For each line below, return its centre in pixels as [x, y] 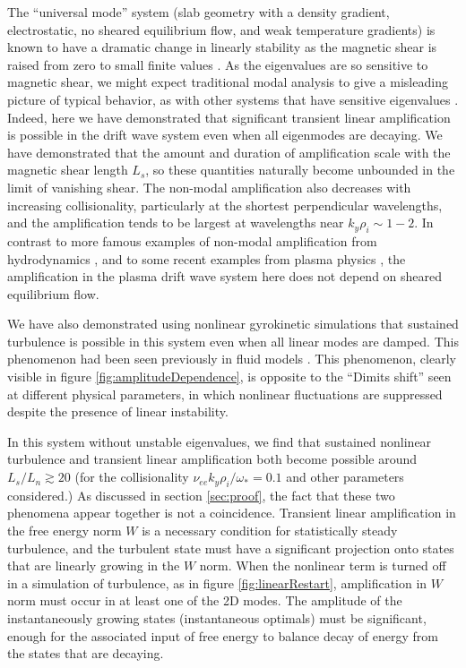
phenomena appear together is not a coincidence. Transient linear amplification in [232, 513]
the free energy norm [65, 531]
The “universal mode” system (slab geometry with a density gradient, [198, 12]
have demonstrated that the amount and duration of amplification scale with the [229, 152]
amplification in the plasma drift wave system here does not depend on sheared [225, 276]
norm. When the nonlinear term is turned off [323, 565]
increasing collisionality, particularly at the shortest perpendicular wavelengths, [225, 205]
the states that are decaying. [86, 653]
